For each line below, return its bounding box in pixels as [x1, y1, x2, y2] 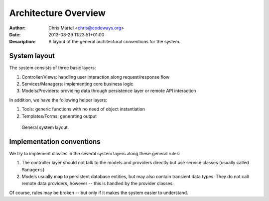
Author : [9, 25, 26, 31]
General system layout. [21, 124, 69, 130]
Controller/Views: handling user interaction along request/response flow [21, 74, 170, 80]
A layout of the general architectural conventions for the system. [48, 39, 181, 45]
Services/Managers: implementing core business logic [21, 81, 134, 87]
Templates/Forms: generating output [21, 113, 97, 119]
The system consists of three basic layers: [9, 65, 96, 71]
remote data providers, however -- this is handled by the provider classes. [21, 181, 174, 187]
